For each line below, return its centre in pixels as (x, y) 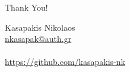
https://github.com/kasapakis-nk (65, 62)
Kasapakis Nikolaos (40, 27)
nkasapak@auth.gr (38, 39)
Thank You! (26, 7)
